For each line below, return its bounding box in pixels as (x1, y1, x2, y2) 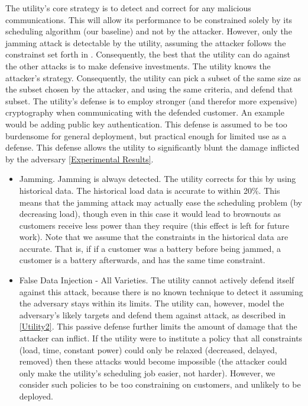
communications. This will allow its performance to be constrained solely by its (5, 13, 293, 25)
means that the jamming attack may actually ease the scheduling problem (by (19, 196, 302, 208)
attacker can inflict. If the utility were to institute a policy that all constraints (19, 332, 303, 344)
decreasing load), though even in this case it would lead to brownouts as (19, 207, 281, 220)
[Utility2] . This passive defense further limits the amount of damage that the (19, 320, 297, 333)
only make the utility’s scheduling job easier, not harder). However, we (19, 366, 275, 379)
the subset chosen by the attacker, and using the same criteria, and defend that (5, 83, 293, 95)
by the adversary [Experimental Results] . (5, 152, 154, 165)
